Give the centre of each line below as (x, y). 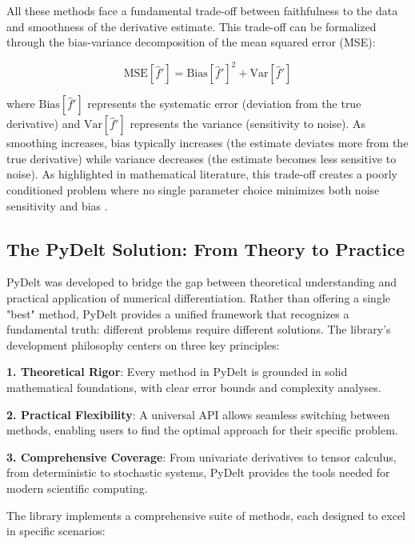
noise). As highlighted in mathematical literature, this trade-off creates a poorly (202, 174)
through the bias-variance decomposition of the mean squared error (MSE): (191, 42)
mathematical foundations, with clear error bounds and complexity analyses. (194, 388)
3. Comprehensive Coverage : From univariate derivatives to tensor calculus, (202, 456)
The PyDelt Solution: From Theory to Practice (206, 248)
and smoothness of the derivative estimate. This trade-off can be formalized (192, 26)
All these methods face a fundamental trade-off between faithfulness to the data (202, 10)
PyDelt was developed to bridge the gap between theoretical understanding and (202, 282)
